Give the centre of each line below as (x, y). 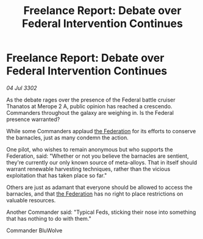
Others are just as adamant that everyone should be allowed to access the (100, 187)
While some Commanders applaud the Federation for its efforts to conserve (101, 131)
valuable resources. (31, 200)
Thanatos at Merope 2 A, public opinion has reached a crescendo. (89, 106)
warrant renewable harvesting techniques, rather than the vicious (88, 169)
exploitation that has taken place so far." (57, 175)
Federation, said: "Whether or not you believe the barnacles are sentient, (98, 156)
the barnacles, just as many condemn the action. (68, 138)
